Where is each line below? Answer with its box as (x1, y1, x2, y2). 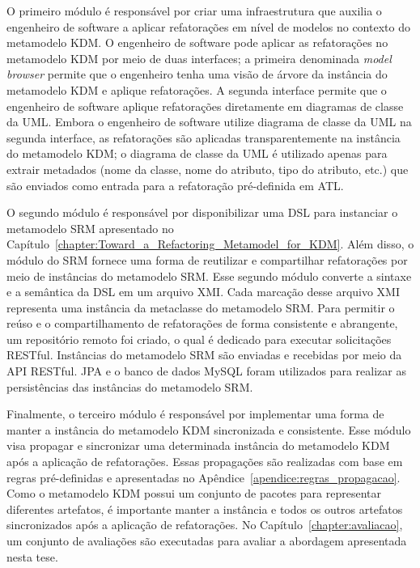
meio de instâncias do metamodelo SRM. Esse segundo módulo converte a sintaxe (6, 267, 412, 284)
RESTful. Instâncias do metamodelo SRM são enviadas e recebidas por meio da (6, 346, 402, 363)
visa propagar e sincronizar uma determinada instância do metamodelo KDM (6, 437, 390, 454)
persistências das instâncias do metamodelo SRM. (6, 378, 253, 395)
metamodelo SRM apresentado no (6, 219, 174, 236)
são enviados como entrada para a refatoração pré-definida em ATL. (6, 176, 344, 193)
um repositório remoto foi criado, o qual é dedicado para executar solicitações (6, 330, 392, 347)
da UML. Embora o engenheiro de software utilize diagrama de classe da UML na (6, 113, 412, 130)
